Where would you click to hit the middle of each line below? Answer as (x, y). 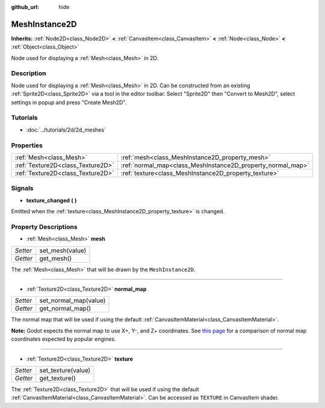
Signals (22, 188)
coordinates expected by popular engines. (63, 339)
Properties (27, 145)
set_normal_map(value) (73, 300)
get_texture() (58, 378)
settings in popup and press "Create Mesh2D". (69, 102)
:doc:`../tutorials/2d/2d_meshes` (66, 130)
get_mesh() (56, 258)
